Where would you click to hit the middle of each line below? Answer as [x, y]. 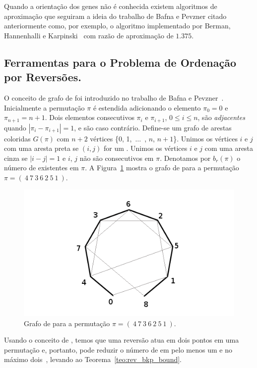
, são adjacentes [221, 117]
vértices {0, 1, [111, 138]
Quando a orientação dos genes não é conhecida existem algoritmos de [111, 6]
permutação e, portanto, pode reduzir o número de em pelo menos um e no [118, 349]
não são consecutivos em [117, 158]
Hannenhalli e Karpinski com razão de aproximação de [89, 35]
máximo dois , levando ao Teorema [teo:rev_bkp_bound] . [93, 359]
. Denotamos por [185, 158]
